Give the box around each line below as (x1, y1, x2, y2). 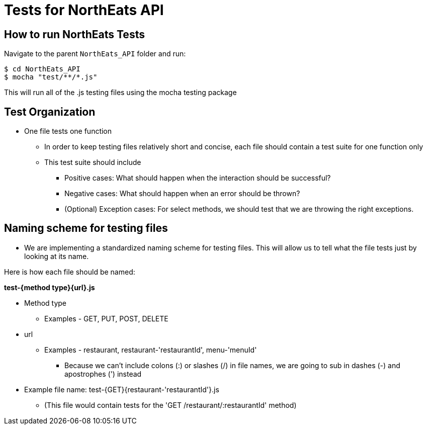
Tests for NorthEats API (4, 2, 164, 19)
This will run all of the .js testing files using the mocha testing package (4, 88, 237, 97)
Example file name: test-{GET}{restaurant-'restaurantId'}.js (24, 385, 219, 394)
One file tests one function (24, 127, 112, 136)
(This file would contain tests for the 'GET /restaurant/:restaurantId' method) (44, 400, 297, 409)
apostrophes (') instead (64, 369, 142, 378)
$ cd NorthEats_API (4, 65, 80, 73)
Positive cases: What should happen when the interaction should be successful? (64, 174, 331, 183)
